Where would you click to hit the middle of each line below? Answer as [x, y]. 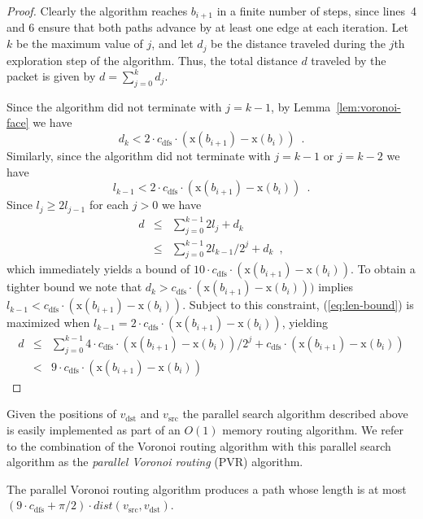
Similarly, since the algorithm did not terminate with [139, 156]
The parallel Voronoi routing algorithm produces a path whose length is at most [207, 488]
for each [109, 205]
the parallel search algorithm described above [295, 414]
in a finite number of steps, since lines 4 [316, 11]
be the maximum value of [79, 44]
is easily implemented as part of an [94, 429]
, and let [172, 44]
